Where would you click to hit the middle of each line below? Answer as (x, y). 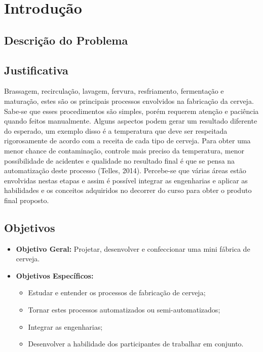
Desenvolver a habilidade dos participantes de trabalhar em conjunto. (136, 344)
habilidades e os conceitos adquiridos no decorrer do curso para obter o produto (128, 190)
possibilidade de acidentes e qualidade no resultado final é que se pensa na (120, 160)
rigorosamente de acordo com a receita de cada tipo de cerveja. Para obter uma (127, 141)
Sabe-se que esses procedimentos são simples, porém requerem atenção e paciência (131, 111)
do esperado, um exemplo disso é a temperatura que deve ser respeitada (116, 130)
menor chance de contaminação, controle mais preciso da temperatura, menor (124, 150)
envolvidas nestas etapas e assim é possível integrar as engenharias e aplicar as (126, 180)
